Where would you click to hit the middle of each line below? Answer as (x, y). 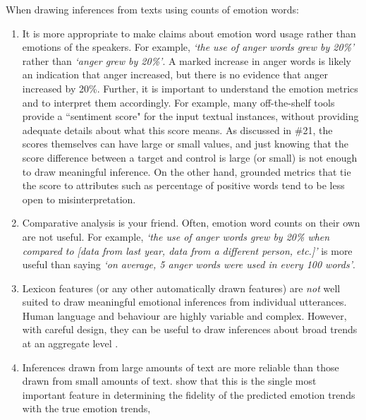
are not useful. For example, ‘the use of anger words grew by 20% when (176, 236)
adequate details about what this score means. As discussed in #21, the (177, 130)
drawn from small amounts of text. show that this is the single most (169, 381)
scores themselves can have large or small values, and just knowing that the (185, 144)
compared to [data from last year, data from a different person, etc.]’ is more (187, 250)
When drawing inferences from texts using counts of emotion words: (152, 9)
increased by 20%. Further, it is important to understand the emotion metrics (190, 88)
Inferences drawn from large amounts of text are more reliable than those (181, 367)
